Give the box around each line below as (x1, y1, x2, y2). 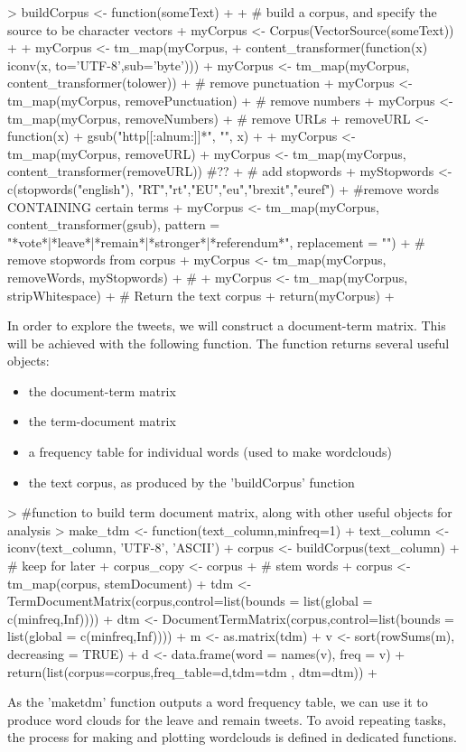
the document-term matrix (28, 381, 176, 400)
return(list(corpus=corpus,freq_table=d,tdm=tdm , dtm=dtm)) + (7, 662, 378, 681)
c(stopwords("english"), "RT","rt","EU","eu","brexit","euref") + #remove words (7, 179, 439, 198)
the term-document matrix (28, 412, 176, 431)
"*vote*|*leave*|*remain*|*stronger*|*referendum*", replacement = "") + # (7, 232, 425, 251)
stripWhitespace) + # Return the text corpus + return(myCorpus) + (7, 285, 395, 304)
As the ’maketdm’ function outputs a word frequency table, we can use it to (7, 692, 428, 711)
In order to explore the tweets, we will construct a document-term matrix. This (7, 316, 446, 335)
